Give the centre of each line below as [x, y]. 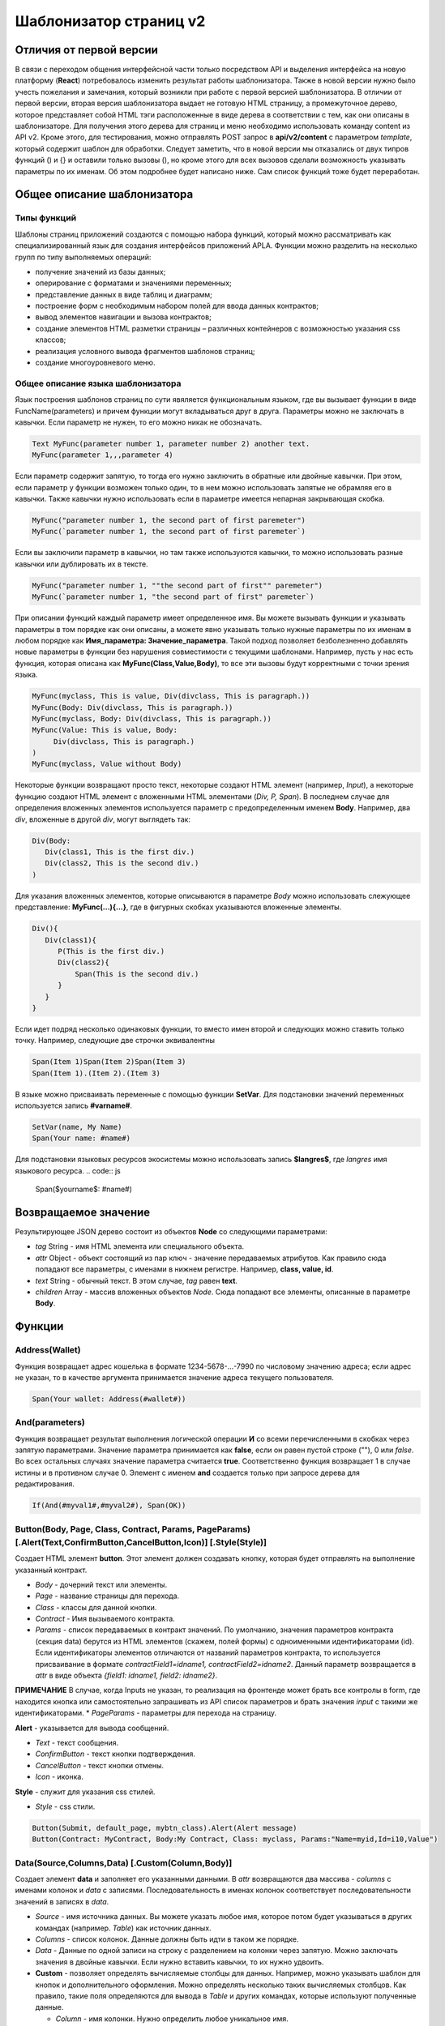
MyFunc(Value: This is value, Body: [105, 730]
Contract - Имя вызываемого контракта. [105, 1619]
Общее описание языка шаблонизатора [98, 383]
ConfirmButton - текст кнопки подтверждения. [116, 1754]
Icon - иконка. [60, 1777]
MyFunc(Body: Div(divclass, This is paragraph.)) [133, 707]
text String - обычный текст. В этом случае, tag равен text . [137, 1280]
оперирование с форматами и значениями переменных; [134, 283]
